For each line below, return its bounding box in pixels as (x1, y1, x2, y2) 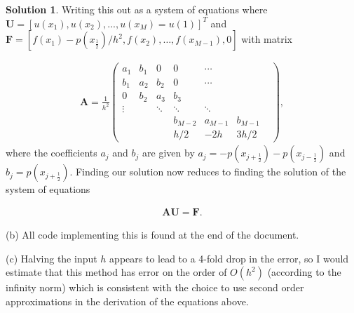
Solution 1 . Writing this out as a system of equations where (6, 2, 268, 16)
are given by (142, 145, 195, 160)
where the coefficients (6, 145, 97, 160)
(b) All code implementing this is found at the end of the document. (6, 227, 299, 241)
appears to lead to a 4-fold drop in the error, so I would (109, 251, 349, 265)
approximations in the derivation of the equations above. (6, 293, 249, 308)
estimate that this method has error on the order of (6, 265, 227, 279)
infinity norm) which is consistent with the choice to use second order (6, 280, 304, 295)
